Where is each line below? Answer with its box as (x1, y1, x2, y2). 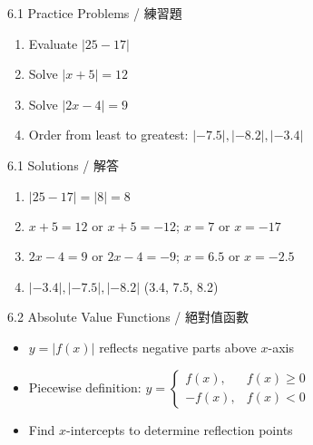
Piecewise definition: (28, 377, 142, 396)
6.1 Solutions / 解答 (7, 155, 119, 174)
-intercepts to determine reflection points (66, 420, 293, 439)
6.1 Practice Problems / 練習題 (7, 4, 182, 22)
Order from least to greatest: (28, 125, 189, 144)
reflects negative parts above (99, 337, 257, 356)
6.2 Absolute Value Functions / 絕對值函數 (7, 307, 249, 326)
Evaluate (28, 34, 78, 53)
